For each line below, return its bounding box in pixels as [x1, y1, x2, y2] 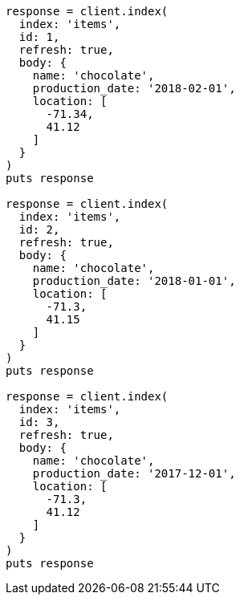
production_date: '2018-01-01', [32, 274, 236, 287]
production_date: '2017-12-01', [32, 467, 236, 480]
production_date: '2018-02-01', [32, 82, 236, 95]
